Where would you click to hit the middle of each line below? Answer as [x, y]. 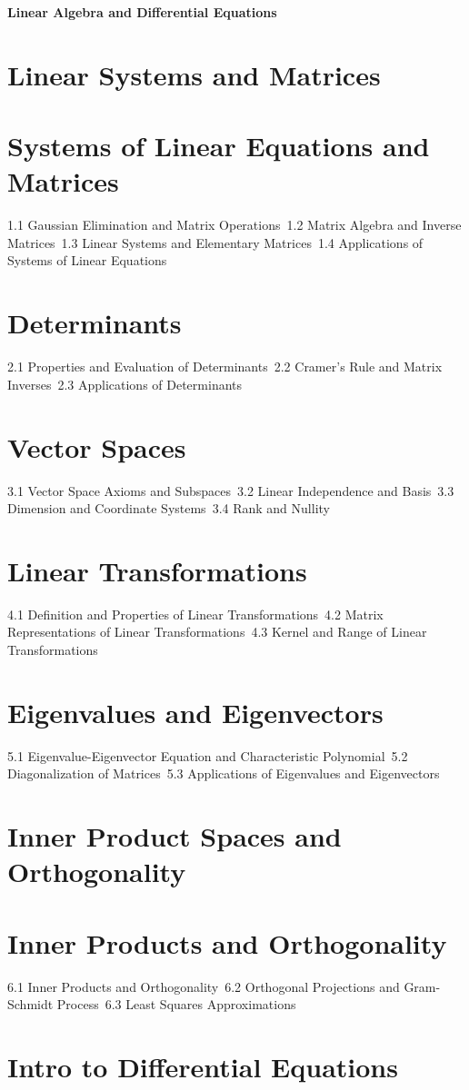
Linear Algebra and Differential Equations [142, 12]
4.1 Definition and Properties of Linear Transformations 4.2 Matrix [195, 614]
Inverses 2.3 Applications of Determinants [125, 384]
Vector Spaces [97, 446]
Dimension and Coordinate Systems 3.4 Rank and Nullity [169, 508]
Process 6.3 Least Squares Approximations [176, 1004]
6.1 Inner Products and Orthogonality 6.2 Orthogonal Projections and [204, 986]
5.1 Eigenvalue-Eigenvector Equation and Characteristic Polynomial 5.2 [208, 755]
